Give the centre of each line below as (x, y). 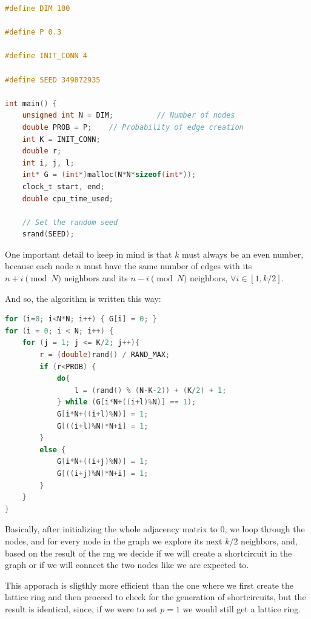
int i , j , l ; (48, 163)
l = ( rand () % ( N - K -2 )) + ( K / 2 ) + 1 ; (150, 390)
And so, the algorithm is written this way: (83, 298)
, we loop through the (265, 529)
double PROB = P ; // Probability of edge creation (133, 127)
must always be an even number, (243, 254)
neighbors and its (96, 278)
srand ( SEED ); (48, 234)
